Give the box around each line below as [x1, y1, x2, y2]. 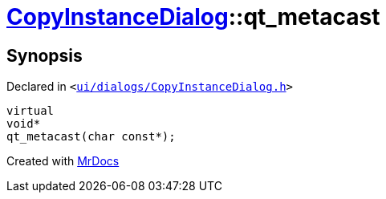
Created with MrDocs [6, 154, 120, 169]
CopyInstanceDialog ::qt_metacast [6, 3, 380, 30]
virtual [6, 104, 55, 118]
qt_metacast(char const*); [6, 130, 176, 144]
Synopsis [6, 45, 83, 66]
